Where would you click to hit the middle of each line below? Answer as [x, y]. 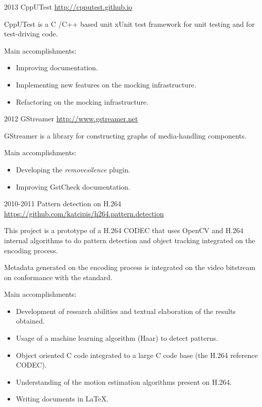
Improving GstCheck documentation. [73, 186]
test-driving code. [31, 34]
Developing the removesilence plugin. [73, 169]
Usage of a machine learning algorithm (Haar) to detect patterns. [117, 338]
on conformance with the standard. [58, 277]
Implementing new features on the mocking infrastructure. [106, 84]
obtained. [30, 321]
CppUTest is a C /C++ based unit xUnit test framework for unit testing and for [129, 24]
